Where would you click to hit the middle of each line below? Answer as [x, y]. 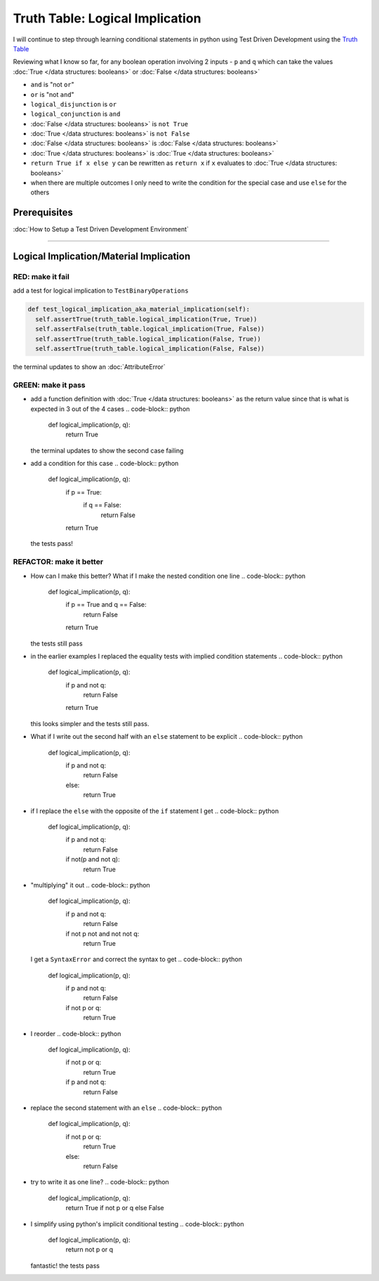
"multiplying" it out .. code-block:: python [90, 885]
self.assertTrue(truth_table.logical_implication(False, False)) [150, 349]
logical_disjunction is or [74, 104]
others [40, 192]
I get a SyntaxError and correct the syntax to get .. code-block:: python [136, 959]
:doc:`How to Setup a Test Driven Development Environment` [101, 229]
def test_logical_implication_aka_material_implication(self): [139, 309]
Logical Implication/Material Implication [102, 256]
